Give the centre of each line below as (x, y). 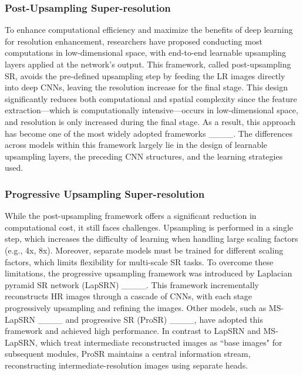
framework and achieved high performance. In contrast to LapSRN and (133, 331)
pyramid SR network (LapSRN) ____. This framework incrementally (132, 284)
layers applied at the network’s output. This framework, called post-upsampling (148, 64)
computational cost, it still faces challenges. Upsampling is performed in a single (149, 227)
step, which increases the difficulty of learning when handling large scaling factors (151, 239)
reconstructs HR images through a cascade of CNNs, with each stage (129, 296)
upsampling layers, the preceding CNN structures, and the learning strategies (144, 156)
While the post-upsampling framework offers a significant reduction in (131, 216)
